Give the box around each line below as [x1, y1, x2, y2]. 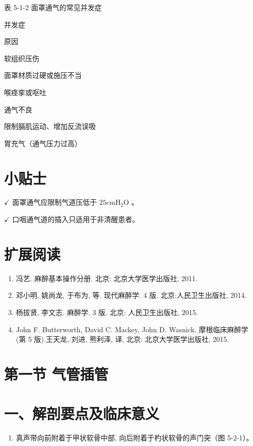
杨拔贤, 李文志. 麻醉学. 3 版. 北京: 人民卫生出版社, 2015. [16, 306, 198, 317]
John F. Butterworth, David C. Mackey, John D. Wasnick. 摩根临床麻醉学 [16, 324, 248, 334]
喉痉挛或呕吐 [4, 86, 46, 97]
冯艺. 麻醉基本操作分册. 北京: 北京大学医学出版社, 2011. [16, 273, 198, 283]
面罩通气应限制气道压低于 [12, 197, 97, 207]
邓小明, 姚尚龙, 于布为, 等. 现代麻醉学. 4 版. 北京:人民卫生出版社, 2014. [16, 290, 247, 300]
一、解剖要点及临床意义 [4, 403, 160, 424]
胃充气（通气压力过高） [4, 138, 82, 148]
